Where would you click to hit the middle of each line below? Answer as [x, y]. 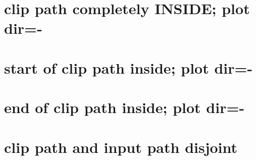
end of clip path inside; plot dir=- [124, 107]
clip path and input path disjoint [121, 147]
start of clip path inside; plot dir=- [129, 67]
